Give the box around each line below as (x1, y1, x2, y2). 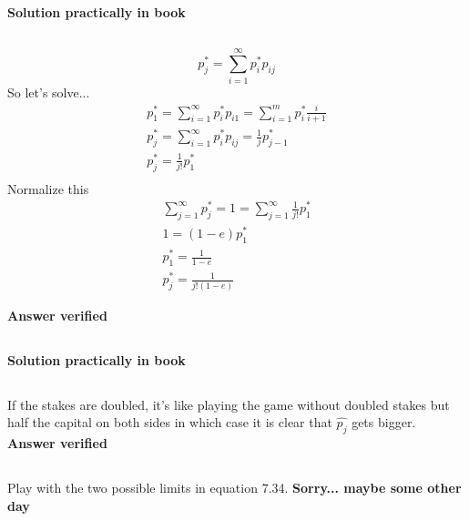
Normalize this (7, 179, 89, 198)
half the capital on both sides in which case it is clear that (7, 413, 332, 432)
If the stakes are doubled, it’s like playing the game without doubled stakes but (7, 394, 450, 414)
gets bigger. (352, 413, 416, 432)
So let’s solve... (7, 82, 90, 101)
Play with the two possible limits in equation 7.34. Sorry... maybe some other (7, 477, 462, 496)
